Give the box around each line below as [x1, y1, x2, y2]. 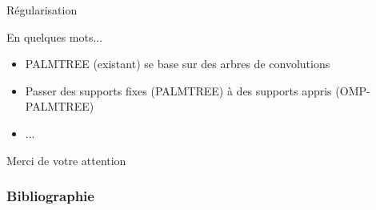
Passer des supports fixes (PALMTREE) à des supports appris [25, 82, 332, 99]
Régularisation [6, 2, 78, 18]
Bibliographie [6, 186, 94, 206]
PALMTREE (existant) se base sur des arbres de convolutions [25, 55, 330, 72]
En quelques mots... [6, 28, 103, 45]
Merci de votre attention [6, 151, 126, 168]
